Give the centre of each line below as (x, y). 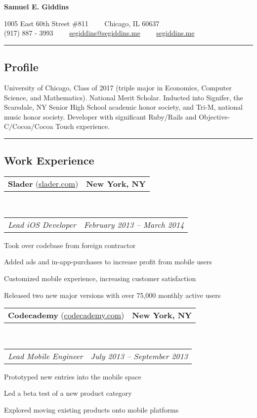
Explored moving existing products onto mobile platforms (91, 409)
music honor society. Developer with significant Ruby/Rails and (100, 116)
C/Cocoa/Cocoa (29, 126)
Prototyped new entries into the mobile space (73, 376)
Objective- (214, 116)
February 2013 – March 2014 (134, 224)
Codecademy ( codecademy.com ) (66, 315)
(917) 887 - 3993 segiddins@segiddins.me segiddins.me (99, 33)
